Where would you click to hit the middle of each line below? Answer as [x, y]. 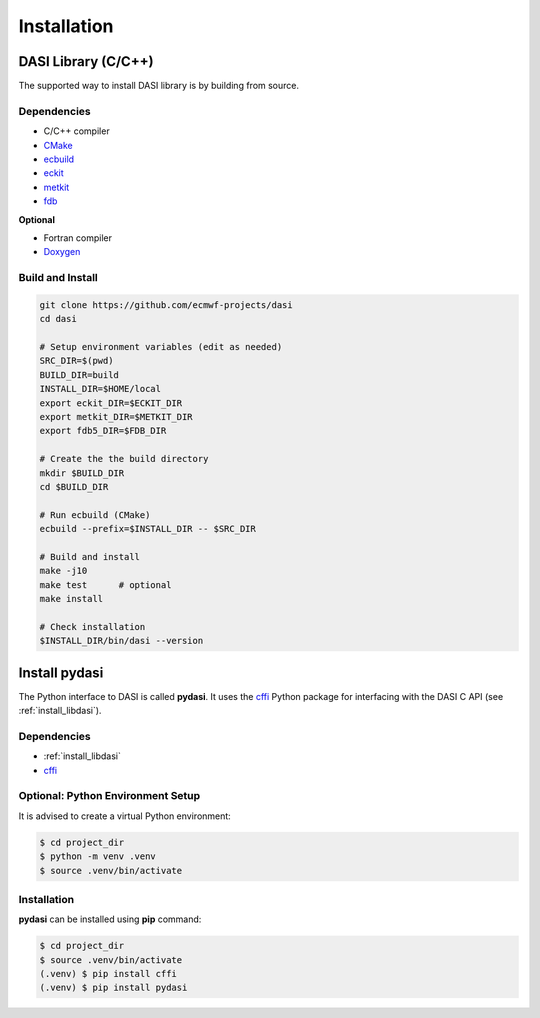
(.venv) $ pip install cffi [108, 974]
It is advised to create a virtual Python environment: [125, 816]
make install [71, 599]
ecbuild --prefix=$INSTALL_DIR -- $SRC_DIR [148, 529]
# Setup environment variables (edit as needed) [161, 347]
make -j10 [63, 571]
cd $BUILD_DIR [74, 486]
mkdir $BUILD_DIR [82, 473]
